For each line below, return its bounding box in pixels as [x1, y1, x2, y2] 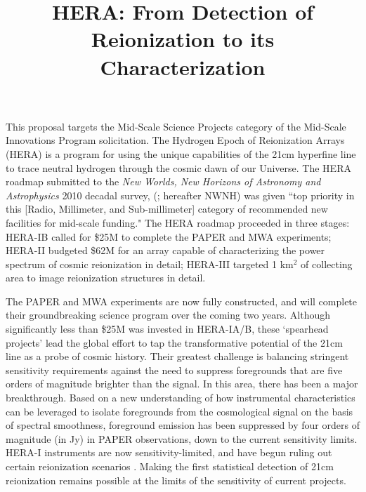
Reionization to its [91, 25, 275, 53]
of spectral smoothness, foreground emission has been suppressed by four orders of [6, 418, 360, 432]
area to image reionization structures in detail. [6, 270, 206, 285]
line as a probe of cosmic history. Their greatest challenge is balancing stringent [6, 349, 349, 364]
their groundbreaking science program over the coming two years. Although [6, 307, 331, 322]
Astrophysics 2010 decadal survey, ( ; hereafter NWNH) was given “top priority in [6, 187, 355, 202]
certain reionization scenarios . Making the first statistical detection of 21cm [6, 459, 334, 473]
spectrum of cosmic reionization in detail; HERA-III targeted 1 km [6, 256, 294, 271]
